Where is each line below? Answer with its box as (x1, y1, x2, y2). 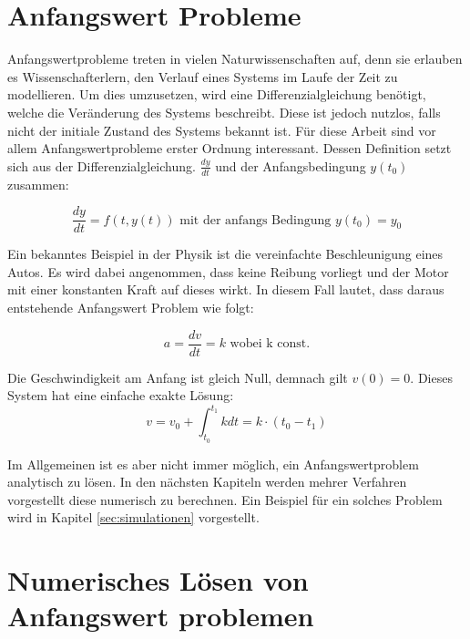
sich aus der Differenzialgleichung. (7, 156, 196, 175)
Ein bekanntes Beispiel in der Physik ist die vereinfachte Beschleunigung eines (7, 244, 444, 263)
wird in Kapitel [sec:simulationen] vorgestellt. (7, 508, 260, 527)
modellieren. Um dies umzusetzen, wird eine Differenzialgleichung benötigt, (7, 85, 426, 104)
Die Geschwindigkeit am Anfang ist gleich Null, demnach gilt (7, 367, 348, 386)
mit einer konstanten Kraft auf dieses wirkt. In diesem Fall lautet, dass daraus (7, 280, 444, 299)
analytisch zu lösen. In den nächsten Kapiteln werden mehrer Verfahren (7, 472, 407, 491)
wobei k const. (230, 337, 311, 351)
